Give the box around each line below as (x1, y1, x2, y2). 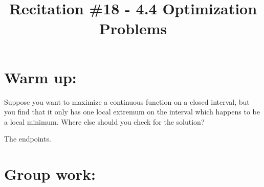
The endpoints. (4, 133, 51, 144)
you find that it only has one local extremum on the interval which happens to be (4, 106, 260, 117)
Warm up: (4, 66, 77, 87)
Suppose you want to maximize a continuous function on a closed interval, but (4, 96, 250, 107)
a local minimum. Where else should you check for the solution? (4, 116, 205, 127)
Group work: (4, 163, 96, 184)
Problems (99, 18, 167, 39)
